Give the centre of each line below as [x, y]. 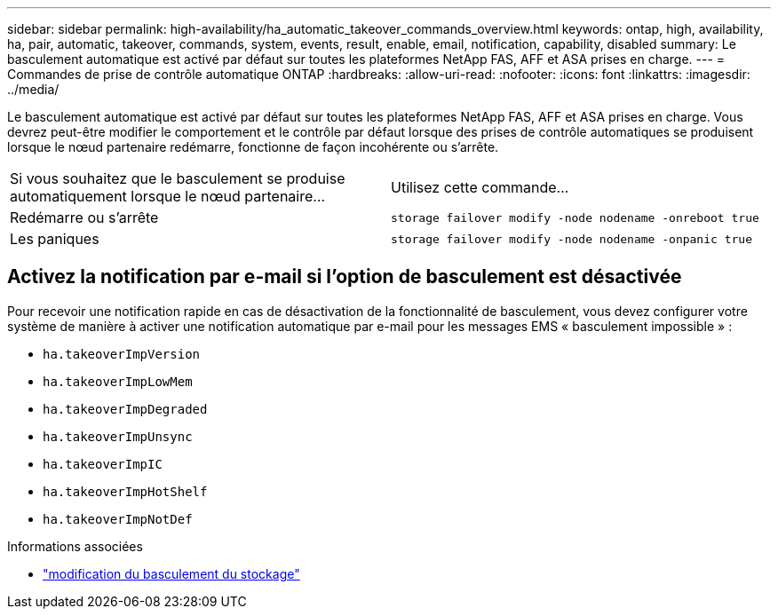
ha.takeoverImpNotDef [118, 519]
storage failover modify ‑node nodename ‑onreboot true [575, 217]
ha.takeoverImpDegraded [125, 409]
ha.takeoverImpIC [103, 464]
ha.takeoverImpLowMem [118, 381]
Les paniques [55, 239]
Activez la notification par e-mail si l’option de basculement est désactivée [345, 277]
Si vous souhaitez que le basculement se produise [178, 178]
